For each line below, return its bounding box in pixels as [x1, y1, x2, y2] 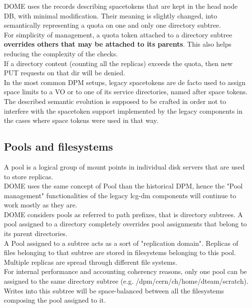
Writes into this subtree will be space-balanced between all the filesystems [4, 285, 224, 295]
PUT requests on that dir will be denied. [4, 68, 125, 78]
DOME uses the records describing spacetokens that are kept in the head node [4, 1, 238, 11]
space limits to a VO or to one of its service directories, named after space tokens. [4, 86, 248, 97]
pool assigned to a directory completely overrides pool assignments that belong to [4, 219, 247, 229]
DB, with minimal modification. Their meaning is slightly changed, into [4, 10, 217, 20]
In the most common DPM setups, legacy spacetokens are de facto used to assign [4, 77, 246, 87]
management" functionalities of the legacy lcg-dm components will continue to [4, 190, 236, 200]
